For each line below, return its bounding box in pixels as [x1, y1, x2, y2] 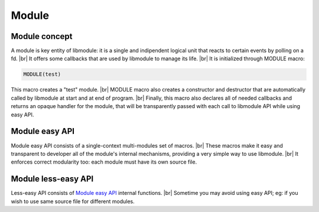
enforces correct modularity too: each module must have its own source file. [11, 158, 197, 165]
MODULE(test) [23, 71, 61, 78]
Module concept [11, 31, 73, 41]
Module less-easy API [11, 174, 94, 184]
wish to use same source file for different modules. [11, 198, 135, 205]
